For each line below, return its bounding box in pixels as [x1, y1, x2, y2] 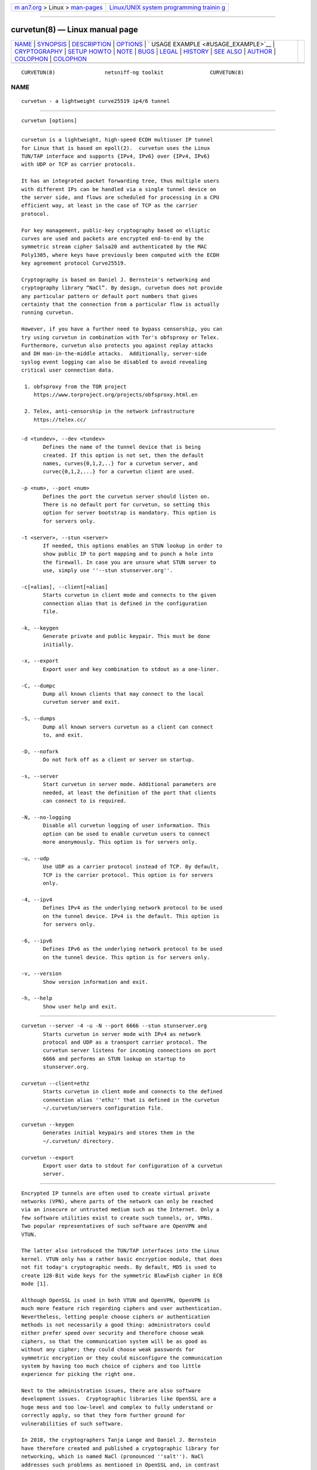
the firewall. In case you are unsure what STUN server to [43, 559, 217, 566]
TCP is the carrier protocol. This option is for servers [43, 871, 214, 878]
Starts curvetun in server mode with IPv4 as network [43, 1031, 201, 1037]
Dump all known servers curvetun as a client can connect [43, 723, 214, 730]
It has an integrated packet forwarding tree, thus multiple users [21, 178, 220, 185]
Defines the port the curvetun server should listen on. [43, 493, 211, 500]
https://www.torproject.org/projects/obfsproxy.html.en [33, 392, 198, 398]
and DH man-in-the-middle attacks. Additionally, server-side [21, 350, 207, 357]
